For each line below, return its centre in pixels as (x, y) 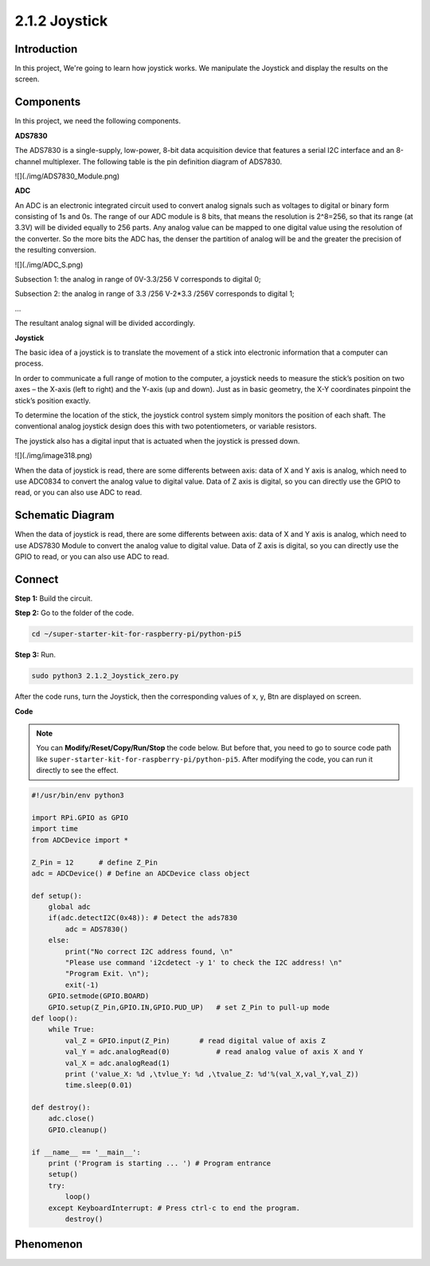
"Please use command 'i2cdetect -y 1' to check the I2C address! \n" (203, 963)
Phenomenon (49, 1244)
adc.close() (72, 1119)
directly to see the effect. (77, 770)
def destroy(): (61, 1108)
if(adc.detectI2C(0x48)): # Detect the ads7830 (143, 918)
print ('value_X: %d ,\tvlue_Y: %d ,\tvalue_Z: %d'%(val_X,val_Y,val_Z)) (212, 1074)
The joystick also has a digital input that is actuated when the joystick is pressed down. (157, 441)
